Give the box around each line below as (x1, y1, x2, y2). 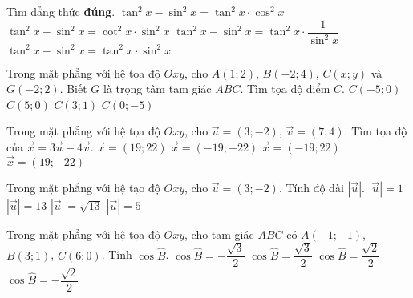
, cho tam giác (184, 225, 254, 242)
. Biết (59, 80, 87, 97)
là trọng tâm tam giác (103, 80, 212, 97)
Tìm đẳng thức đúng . (6, 3, 115, 19)
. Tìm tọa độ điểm (240, 80, 330, 97)
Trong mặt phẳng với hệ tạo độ (6, 179, 160, 195)
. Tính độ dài (278, 179, 344, 195)
